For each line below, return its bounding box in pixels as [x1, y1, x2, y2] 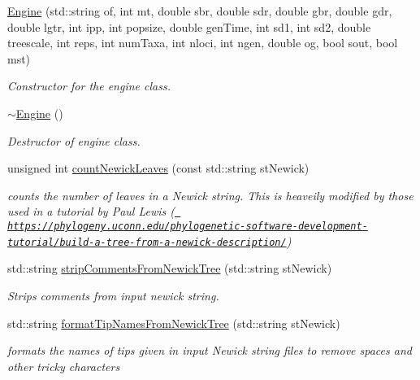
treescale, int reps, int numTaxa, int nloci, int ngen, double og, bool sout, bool [7, 34, 398, 51]
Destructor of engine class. [7, 132, 141, 149]
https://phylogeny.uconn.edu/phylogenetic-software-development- [7, 221, 368, 232]
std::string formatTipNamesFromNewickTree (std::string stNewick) [7, 314, 340, 331]
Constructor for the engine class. [7, 77, 171, 94]
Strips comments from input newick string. [7, 286, 219, 304]
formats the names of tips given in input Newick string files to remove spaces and [7, 342, 412, 359]
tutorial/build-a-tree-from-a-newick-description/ [7, 236, 287, 248]
